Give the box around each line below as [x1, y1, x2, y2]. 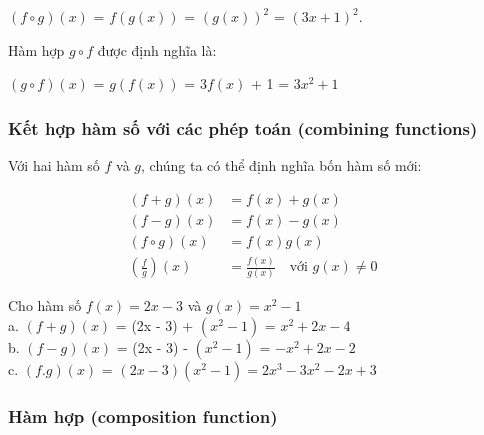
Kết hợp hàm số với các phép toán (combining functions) [8, 115, 478, 140]
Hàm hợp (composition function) [8, 403, 278, 428]
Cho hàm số [8, 295, 82, 316]
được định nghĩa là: [97, 39, 217, 60]
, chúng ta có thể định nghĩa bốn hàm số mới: [141, 155, 422, 175]
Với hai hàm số [8, 155, 100, 175]
